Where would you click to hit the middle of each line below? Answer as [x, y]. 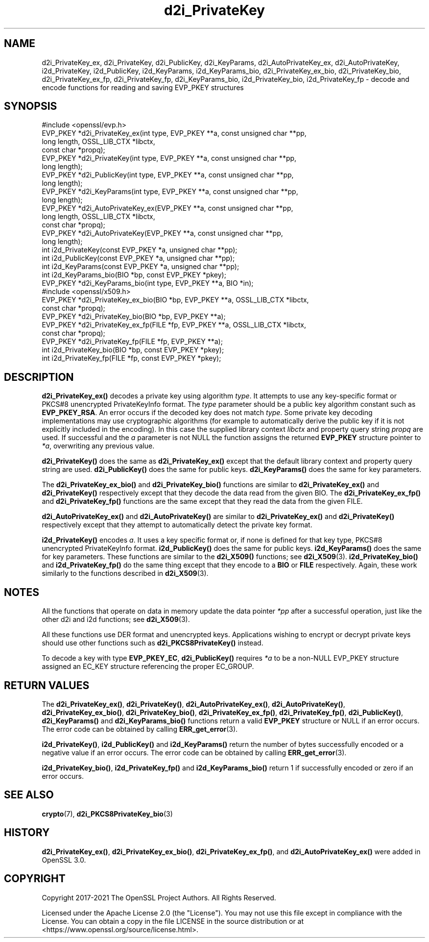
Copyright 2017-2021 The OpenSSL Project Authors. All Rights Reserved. [159, 897]
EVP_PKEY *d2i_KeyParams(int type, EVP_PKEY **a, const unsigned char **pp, [170, 192]
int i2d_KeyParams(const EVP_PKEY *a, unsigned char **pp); [141, 267]
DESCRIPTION [39, 377]
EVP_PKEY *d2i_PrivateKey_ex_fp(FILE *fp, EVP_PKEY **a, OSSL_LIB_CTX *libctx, [174, 325]
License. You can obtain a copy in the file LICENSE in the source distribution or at [173, 921]
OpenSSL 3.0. [64, 860]
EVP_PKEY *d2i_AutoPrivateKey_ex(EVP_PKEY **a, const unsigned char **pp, [167, 208]
